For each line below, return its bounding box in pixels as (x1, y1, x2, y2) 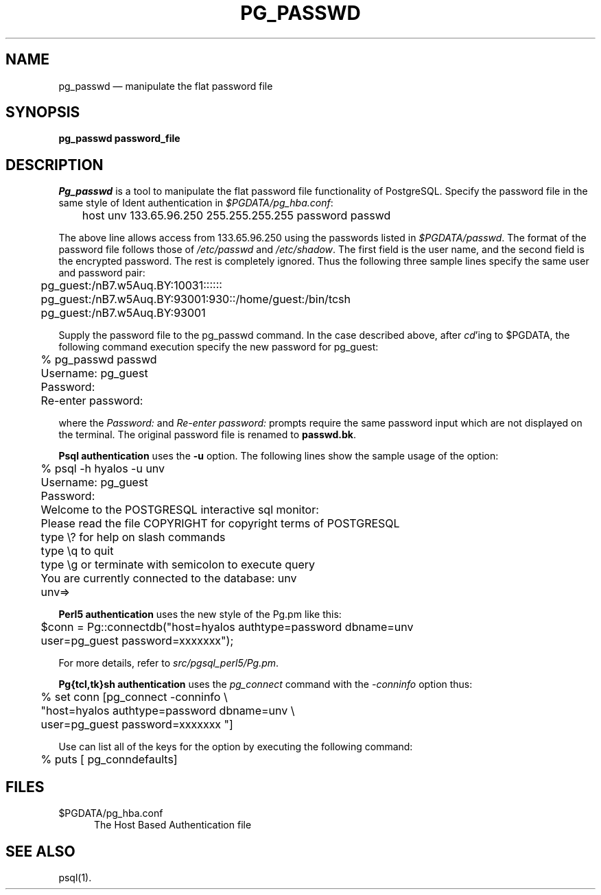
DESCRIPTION (5, 156, 104, 174)
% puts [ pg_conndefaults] (40, 752, 178, 767)
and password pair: (58, 267, 145, 279)
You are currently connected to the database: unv (40, 571, 297, 586)
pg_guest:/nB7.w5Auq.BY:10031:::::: (40, 278, 222, 293)
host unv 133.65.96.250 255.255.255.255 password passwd (82, 208, 391, 223)
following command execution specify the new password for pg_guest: (58, 341, 379, 353)
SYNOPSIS (5, 104, 80, 121)
